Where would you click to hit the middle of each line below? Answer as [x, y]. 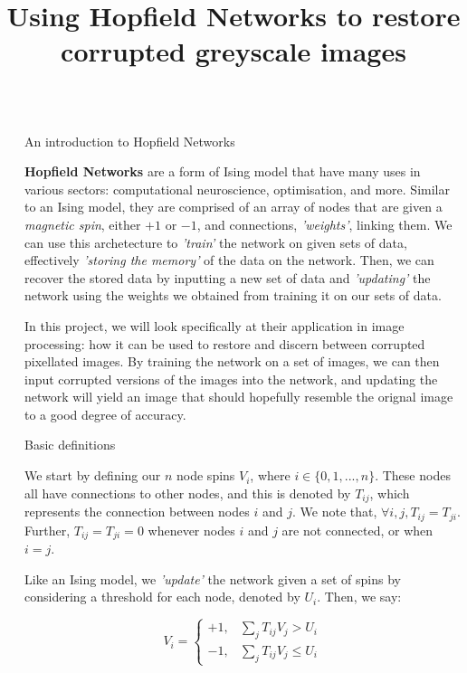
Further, [48, 530]
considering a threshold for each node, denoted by [162, 597]
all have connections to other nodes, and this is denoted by [188, 493]
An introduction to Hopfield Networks [130, 141]
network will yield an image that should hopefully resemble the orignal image [239, 397]
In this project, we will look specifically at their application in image [214, 325]
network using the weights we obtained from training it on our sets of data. [233, 295]
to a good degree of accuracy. [105, 414]
